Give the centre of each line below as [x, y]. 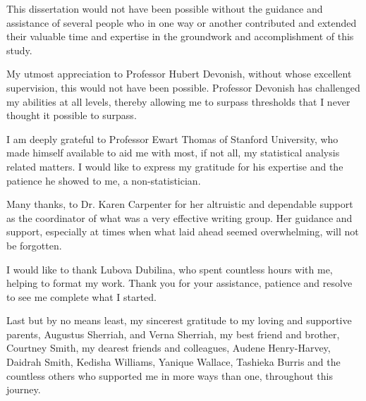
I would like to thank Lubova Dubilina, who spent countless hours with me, [170, 269]
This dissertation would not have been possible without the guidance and [165, 8]
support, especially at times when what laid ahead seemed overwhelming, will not [183, 232]
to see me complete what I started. [81, 296]
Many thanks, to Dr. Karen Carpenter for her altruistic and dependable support [180, 204]
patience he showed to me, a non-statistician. [104, 180]
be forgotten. [34, 245]
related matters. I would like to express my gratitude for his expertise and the [175, 166]
